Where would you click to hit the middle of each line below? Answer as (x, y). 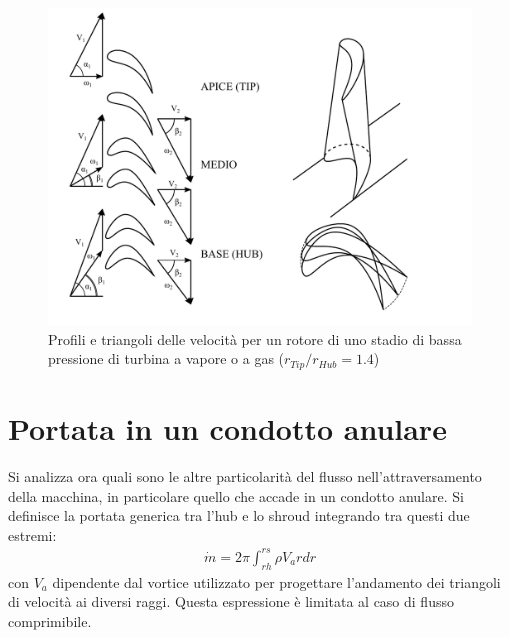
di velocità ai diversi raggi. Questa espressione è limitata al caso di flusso (231, 601)
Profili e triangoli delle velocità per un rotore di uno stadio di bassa (255, 338)
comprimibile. (50, 620)
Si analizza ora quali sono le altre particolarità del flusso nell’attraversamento (245, 475)
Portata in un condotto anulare (227, 428)
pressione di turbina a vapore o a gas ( (166, 358)
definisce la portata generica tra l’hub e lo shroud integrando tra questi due (239, 515)
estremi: (32, 534)
